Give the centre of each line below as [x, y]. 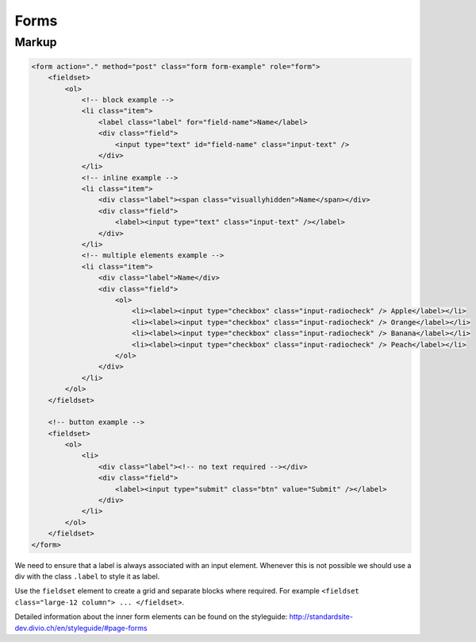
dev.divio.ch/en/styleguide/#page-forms [81, 628]
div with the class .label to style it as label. [87, 576]
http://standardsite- [321, 617]
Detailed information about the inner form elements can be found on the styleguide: [151, 617]
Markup [36, 42]
